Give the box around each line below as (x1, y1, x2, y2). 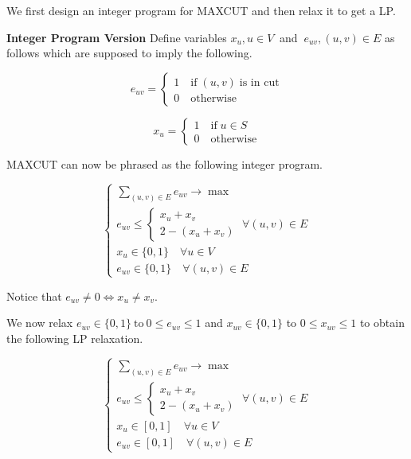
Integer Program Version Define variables (6, 29, 227, 45)
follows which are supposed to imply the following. (6, 45, 252, 61)
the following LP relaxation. (6, 330, 143, 347)
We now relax (6, 314, 73, 331)
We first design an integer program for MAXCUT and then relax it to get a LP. (6, 2, 396, 18)
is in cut (239, 76, 280, 88)
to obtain (359, 314, 405, 331)
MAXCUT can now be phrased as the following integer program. (6, 155, 323, 172)
